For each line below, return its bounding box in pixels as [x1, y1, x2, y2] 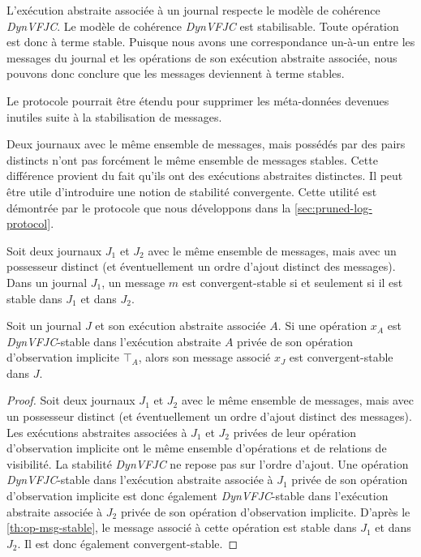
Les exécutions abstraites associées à [6, 423, 187, 440]
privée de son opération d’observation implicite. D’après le [120, 503, 410, 520]
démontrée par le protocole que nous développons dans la [6, 199, 291, 216]
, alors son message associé [138, 349, 271, 366]
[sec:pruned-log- [294, 199, 372, 216]
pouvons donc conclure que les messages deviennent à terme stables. [6, 65, 345, 82]
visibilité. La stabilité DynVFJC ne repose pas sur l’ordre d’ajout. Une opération [6, 455, 409, 472]
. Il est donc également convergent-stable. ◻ [17, 534, 238, 551]
